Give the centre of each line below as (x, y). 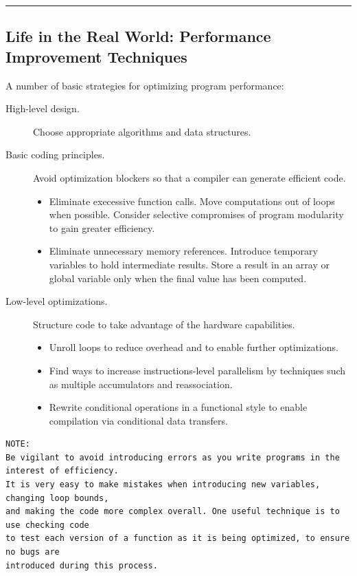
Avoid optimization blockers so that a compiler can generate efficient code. (189, 177)
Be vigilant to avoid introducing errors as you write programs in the (173, 457)
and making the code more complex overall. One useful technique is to (173, 512)
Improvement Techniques (96, 56)
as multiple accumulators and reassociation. (141, 384)
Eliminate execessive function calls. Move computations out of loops (192, 201)
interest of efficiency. (62, 471)
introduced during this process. (82, 565)
